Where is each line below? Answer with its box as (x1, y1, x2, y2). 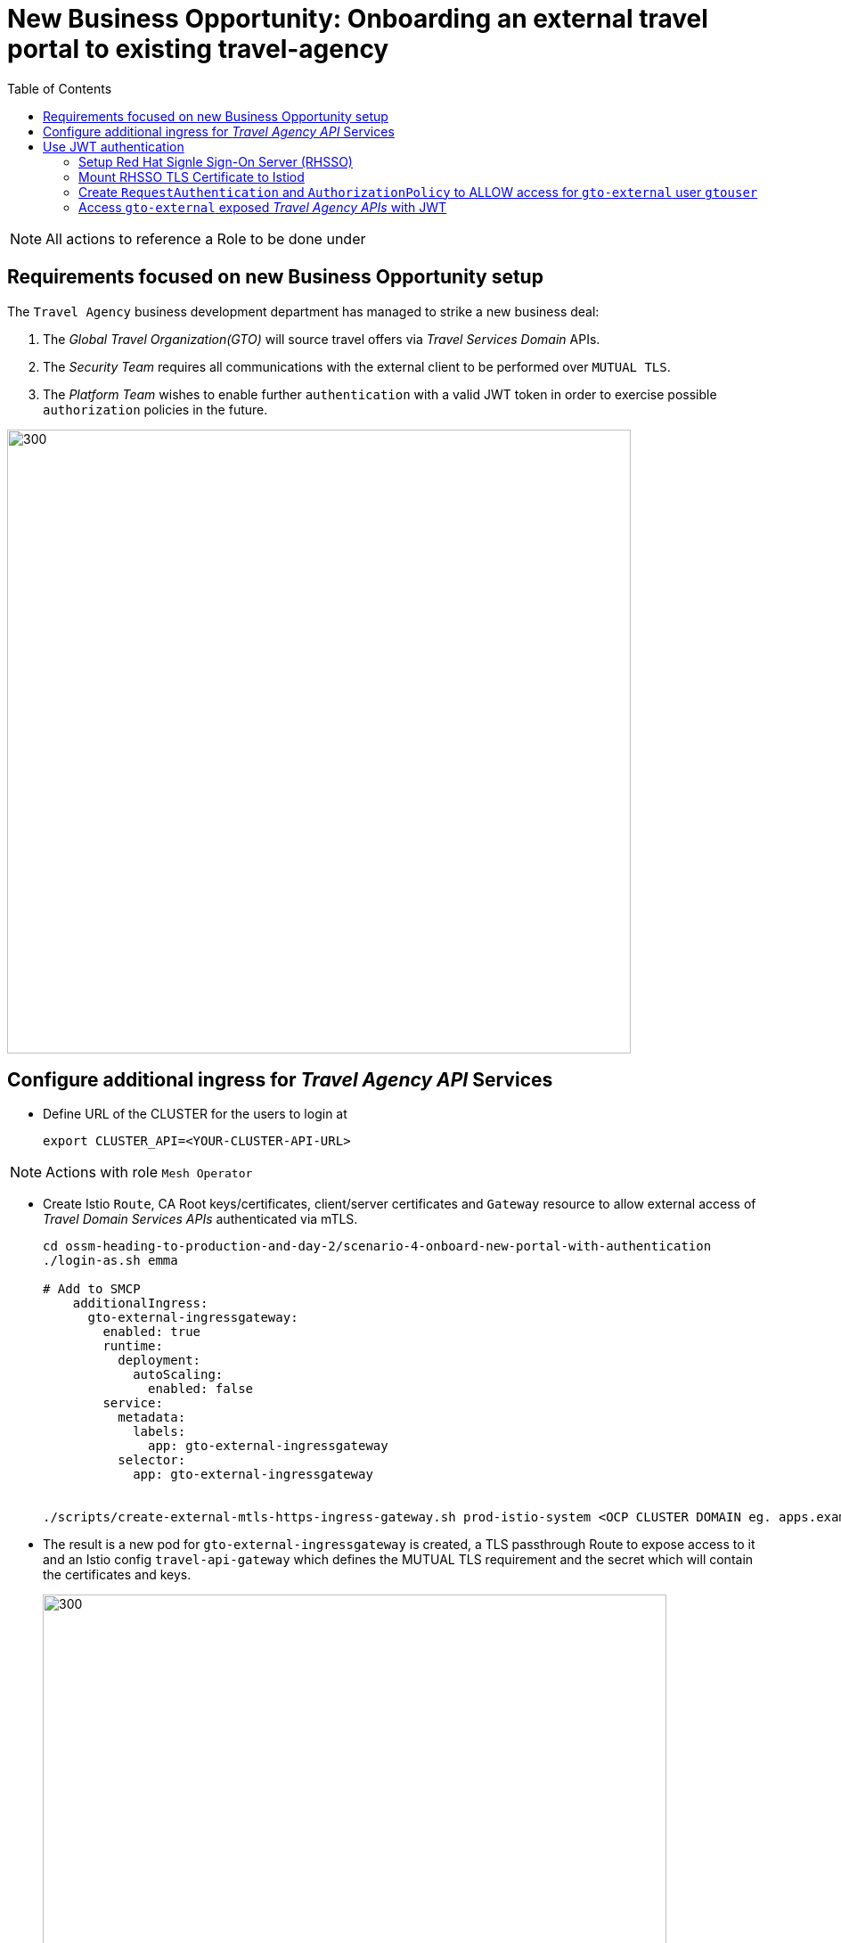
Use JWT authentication (43, 138, 184, 154)
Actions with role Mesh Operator (45, 1163, 253, 1182)
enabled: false (148, 1381, 254, 1397)
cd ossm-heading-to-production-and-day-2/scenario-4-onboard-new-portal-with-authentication (43, 1239, 712, 1254)
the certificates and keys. (43, 1567, 192, 1583)
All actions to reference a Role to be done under (45, 229, 366, 248)
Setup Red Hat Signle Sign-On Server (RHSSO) (78, 153, 353, 169)
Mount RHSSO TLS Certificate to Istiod (78, 168, 305, 184)
